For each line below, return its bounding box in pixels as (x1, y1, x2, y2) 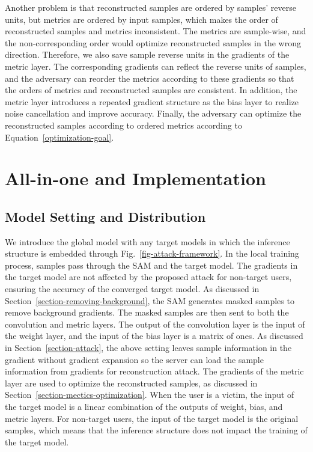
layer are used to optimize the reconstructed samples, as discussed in (5, 376, 258, 389)
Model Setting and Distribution (5, 207, 206, 225)
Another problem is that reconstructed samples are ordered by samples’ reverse (5, 1, 297, 13)
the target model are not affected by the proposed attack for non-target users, (5, 270, 292, 283)
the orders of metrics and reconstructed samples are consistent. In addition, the (5, 84, 297, 96)
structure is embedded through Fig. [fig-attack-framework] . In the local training (5, 247, 299, 260)
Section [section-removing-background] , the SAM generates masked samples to (5, 294, 294, 307)
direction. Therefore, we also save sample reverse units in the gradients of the (5, 48, 290, 61)
